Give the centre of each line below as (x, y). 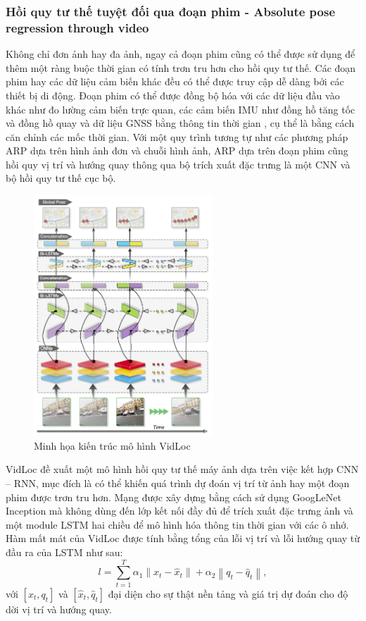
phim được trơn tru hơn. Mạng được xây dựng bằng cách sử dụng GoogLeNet (173, 497)
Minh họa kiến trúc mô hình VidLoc (112, 445)
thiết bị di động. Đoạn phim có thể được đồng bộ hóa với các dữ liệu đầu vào (173, 95)
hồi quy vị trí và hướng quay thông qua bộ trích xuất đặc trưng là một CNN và (178, 164)
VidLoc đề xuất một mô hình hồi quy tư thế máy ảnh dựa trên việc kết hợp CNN (182, 469)
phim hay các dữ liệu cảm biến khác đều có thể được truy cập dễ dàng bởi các (175, 81)
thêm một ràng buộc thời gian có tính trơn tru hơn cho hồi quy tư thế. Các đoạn (181, 67)
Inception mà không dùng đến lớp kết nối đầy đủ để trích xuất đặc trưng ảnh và (179, 511)
